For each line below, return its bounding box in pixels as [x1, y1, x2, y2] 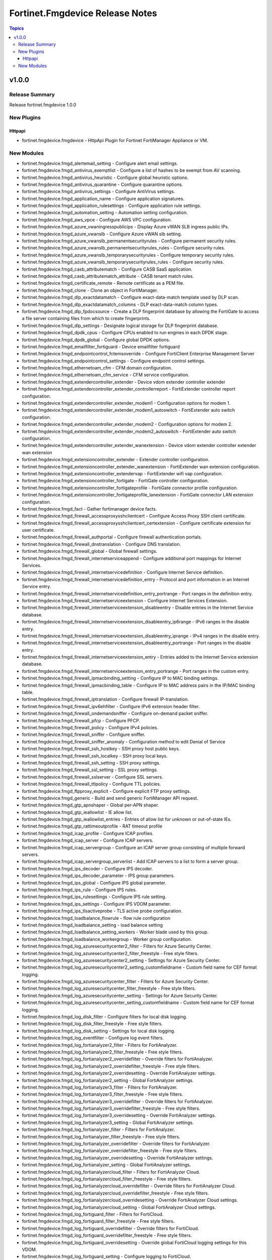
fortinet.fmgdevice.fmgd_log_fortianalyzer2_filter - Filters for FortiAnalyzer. [22, 1042, 178, 1048]
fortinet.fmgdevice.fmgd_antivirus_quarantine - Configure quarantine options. [22, 181, 183, 187]
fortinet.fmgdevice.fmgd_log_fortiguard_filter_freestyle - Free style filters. [22, 1218, 175, 1224]
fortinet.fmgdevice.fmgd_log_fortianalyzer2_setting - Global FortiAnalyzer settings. [22, 1077, 194, 1083]
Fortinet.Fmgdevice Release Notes [9, 8, 157, 19]
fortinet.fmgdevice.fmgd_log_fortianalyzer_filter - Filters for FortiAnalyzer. [22, 1126, 175, 1132]
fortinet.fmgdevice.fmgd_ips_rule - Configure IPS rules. [22, 887, 137, 893]
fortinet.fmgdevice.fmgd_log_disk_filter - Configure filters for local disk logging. [22, 1014, 187, 1020]
